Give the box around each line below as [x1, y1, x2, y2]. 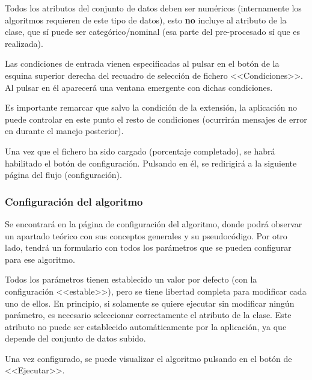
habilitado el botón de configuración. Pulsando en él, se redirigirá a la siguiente [5, 156, 297, 169]
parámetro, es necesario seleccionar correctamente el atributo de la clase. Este [5, 308, 292, 321]
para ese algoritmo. [5, 253, 75, 265]
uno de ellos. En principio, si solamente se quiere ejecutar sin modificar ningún [5, 296, 295, 309]
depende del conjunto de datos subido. [5, 332, 146, 345]
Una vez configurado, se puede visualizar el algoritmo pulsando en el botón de [5, 352, 292, 364]
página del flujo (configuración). [5, 168, 122, 181]
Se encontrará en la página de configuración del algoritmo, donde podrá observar [5, 217, 302, 230]
